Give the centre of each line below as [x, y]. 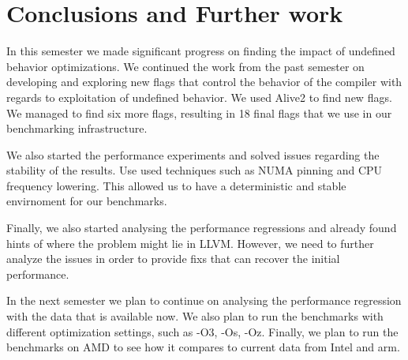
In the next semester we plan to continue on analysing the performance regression [204, 300]
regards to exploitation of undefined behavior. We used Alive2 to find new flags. [199, 97]
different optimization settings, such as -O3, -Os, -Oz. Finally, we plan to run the [202, 331]
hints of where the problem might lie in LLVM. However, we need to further [190, 243]
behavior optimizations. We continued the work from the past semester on [185, 66]
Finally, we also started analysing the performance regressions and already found [202, 228]
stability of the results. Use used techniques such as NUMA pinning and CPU [195, 170]
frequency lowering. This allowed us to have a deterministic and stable [176, 185]
